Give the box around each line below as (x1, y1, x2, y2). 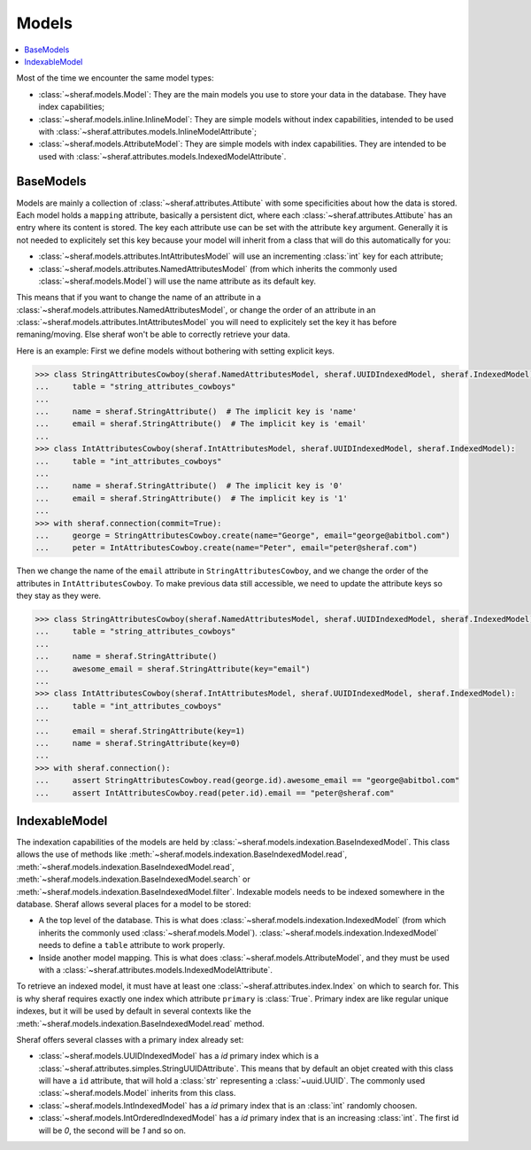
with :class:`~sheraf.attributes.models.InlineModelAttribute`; (38, 126, 257, 136)
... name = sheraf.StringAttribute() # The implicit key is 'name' (35, 407, 358, 416)
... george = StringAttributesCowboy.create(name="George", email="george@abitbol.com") (35, 530, 450, 540)
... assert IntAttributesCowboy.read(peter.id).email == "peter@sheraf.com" (35, 788, 395, 797)
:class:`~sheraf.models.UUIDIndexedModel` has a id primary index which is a (38, 1051, 319, 1061)
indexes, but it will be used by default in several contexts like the (16, 1006, 251, 1016)
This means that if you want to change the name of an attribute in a (16, 292, 261, 303)
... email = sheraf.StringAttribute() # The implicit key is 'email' (35, 419, 367, 429)
